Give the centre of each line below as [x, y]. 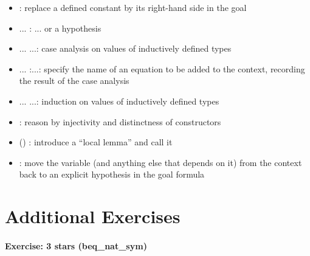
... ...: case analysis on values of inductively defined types [125, 48]
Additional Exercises [93, 216]
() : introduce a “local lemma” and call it [96, 142]
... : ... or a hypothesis [60, 28]
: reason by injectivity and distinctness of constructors [120, 121]
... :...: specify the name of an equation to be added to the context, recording [162, 68]
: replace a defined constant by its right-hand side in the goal [133, 7]
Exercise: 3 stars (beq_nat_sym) [76, 245]
